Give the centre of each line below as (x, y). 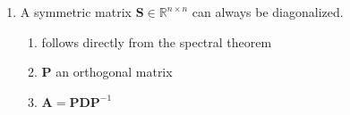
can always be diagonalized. (268, 12)
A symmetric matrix (76, 12)
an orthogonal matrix (114, 72)
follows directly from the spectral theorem (157, 41)
